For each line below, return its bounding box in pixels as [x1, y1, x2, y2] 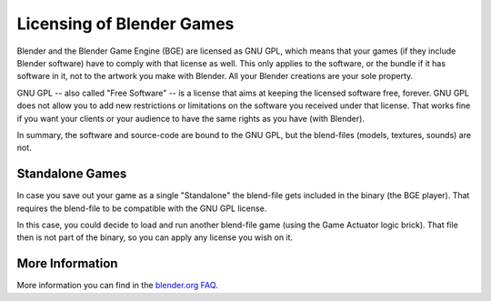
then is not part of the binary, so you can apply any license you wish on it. [16, 232, 294, 243]
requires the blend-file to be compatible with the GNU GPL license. [16, 203, 267, 214]
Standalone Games [16, 166, 127, 182]
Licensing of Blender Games [16, 14, 235, 34]
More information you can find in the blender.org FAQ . [16, 280, 218, 291]
